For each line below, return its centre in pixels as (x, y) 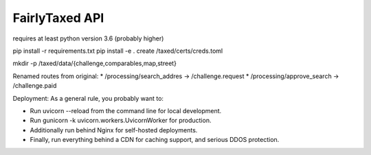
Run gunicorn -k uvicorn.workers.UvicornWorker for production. (121, 121)
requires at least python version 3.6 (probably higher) (88, 38)
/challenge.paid (35, 86)
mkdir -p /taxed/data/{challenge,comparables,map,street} (94, 63)
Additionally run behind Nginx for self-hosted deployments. (114, 130)
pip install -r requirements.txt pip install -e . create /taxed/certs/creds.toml (118, 51)
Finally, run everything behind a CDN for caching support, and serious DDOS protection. (155, 140)
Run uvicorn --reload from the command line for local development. (126, 110)
